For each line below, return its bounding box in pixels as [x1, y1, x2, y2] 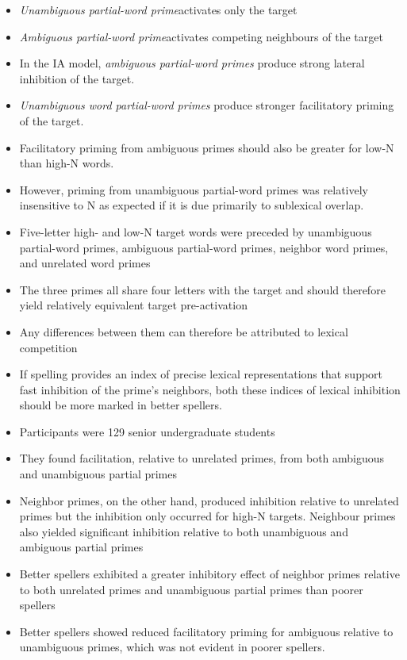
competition [19, 339, 78, 355]
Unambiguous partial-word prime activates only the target [19, 2, 298, 17]
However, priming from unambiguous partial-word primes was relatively [19, 181, 368, 198]
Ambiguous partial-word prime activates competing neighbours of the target [19, 28, 383, 44]
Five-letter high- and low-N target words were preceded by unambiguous [19, 223, 372, 240]
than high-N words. [19, 155, 114, 171]
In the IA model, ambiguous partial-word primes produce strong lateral [19, 55, 365, 71]
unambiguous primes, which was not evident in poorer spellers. [19, 639, 325, 655]
